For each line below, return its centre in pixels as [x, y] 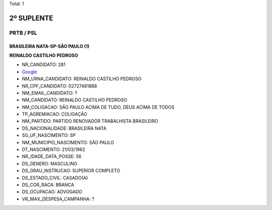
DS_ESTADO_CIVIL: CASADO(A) [55, 178]
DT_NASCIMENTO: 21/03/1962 [54, 149]
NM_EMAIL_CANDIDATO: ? [50, 93]
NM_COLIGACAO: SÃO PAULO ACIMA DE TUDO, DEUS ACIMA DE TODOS [98, 107]
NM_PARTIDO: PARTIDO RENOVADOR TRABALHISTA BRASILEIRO [90, 121]
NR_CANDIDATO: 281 [44, 65]
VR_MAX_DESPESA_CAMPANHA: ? [58, 199]
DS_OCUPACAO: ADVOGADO [52, 192]
